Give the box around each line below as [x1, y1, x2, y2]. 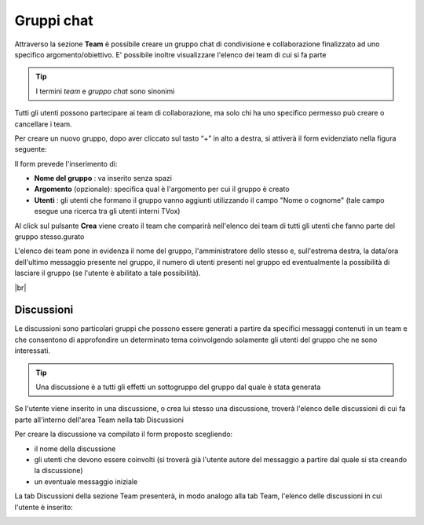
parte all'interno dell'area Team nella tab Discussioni [14, 415, 185, 424]
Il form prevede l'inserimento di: [14, 159, 118, 168]
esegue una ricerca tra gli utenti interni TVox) [34, 207, 181, 216]
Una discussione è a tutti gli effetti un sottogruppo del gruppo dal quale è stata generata [35, 382, 321, 392]
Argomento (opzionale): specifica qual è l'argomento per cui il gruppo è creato [34, 185, 290, 194]
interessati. [14, 346, 51, 355]
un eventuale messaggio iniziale [34, 476, 138, 486]
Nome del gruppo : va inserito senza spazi [34, 174, 173, 183]
